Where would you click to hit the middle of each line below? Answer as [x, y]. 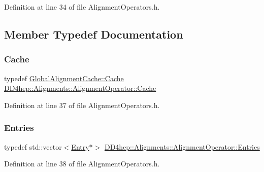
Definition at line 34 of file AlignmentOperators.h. [82, 7]
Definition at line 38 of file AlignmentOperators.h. [82, 164]
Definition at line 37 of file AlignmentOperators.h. [82, 105]
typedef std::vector [33, 146]
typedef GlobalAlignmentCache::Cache [64, 78]
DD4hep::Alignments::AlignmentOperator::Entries [182, 146]
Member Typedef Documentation [94, 34]
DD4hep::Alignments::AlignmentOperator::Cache [80, 88]
